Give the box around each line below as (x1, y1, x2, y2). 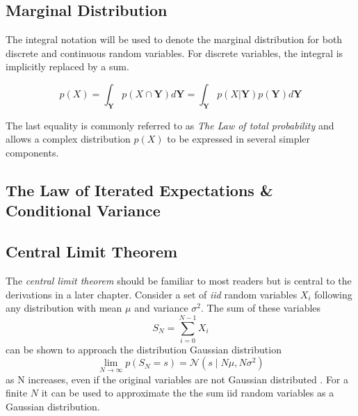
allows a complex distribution (6, 131, 131, 146)
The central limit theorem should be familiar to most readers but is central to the (6, 273, 352, 287)
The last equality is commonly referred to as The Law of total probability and (6, 118, 334, 132)
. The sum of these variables (200, 301, 321, 315)
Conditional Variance (6, 200, 161, 221)
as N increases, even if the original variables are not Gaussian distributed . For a (6, 371, 349, 386)
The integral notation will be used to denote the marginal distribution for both (6, 32, 343, 47)
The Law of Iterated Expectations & (6, 179, 273, 200)
